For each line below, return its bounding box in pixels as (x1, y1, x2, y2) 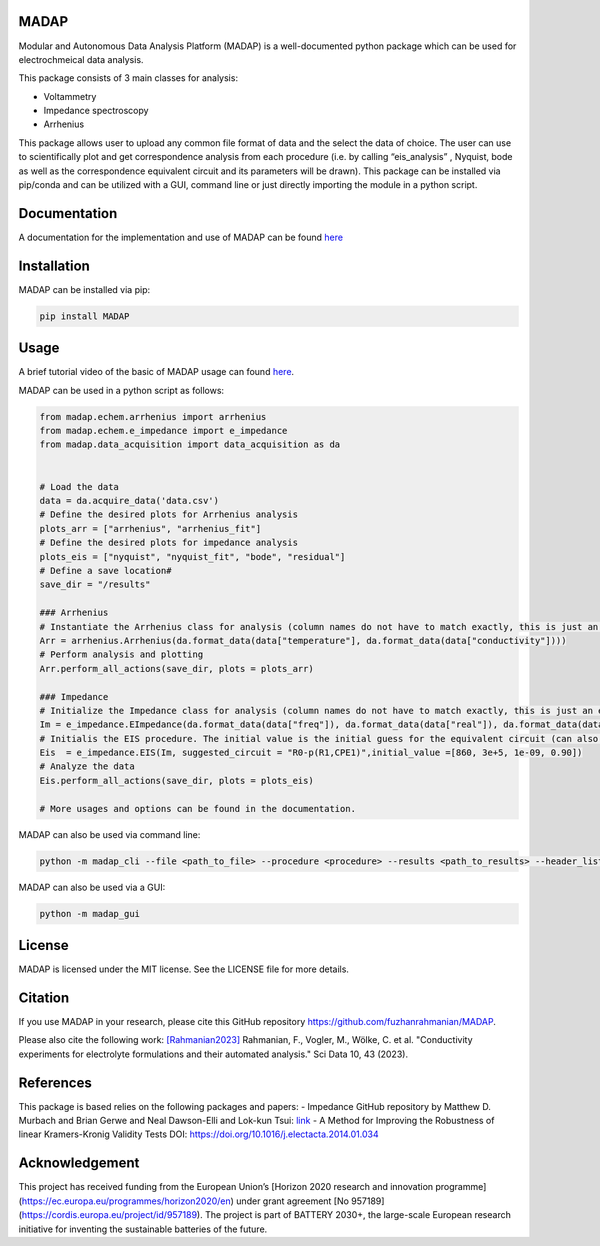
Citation (18, 989, 70, 1006)
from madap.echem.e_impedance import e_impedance (39, 425, 288, 437)
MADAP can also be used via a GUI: (18, 881, 166, 893)
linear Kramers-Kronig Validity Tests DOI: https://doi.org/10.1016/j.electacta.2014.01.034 (18, 1128, 379, 1140)
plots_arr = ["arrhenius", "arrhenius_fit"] (39, 523, 262, 534)
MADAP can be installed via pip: (18, 283, 150, 295)
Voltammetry (43, 90, 97, 102)
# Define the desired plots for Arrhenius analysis (39, 509, 299, 520)
